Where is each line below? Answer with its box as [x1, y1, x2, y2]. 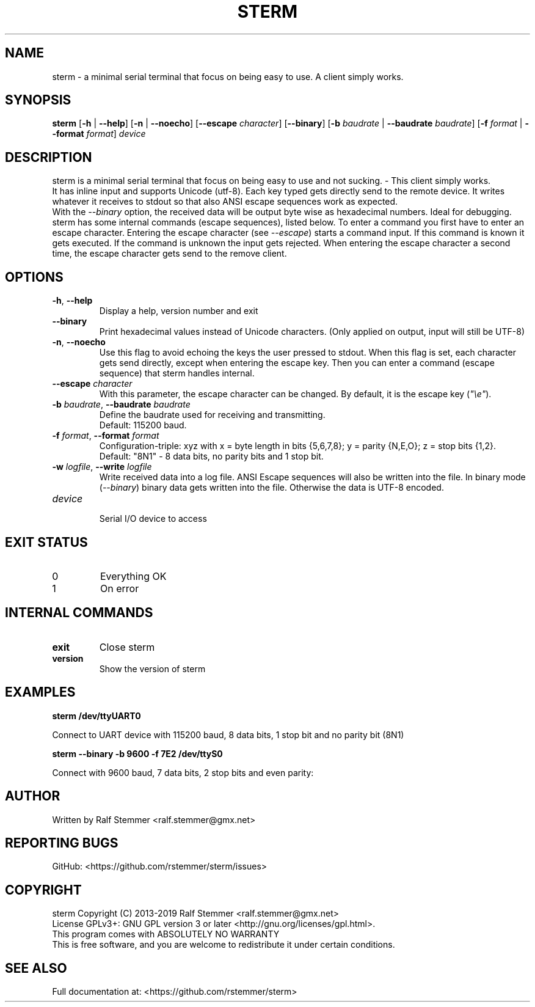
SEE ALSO [5, 960, 67, 976]
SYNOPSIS [5, 92, 71, 108]
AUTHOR [5, 788, 60, 804]
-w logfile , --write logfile [52, 461, 152, 472]
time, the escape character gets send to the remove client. [52, 248, 287, 259]
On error [100, 582, 139, 595]
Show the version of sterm [99, 663, 206, 674]
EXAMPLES [5, 684, 76, 700]
